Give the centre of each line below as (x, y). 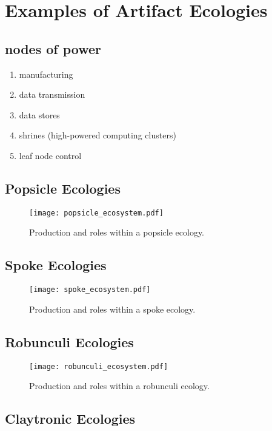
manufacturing (46, 74)
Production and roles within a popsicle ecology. (117, 232)
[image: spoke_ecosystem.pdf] (90, 290)
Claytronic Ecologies (70, 419)
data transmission (52, 94)
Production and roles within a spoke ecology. (112, 309)
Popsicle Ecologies (63, 188)
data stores (39, 114)
